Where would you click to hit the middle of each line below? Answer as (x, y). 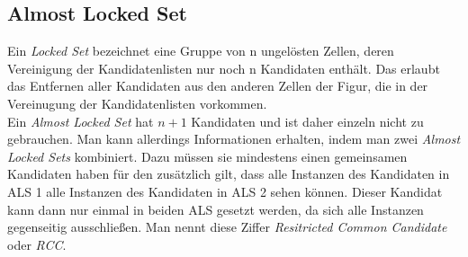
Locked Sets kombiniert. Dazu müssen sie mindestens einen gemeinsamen (207, 156)
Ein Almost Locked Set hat (81, 121)
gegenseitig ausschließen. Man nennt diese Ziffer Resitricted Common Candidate (227, 227)
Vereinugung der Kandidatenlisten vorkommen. (137, 103)
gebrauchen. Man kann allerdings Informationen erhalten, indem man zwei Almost (234, 139)
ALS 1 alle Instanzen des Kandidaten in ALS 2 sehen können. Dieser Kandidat (225, 191)
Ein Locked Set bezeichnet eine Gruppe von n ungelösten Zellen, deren (201, 51)
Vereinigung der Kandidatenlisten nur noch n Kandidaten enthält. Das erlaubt (224, 68)
